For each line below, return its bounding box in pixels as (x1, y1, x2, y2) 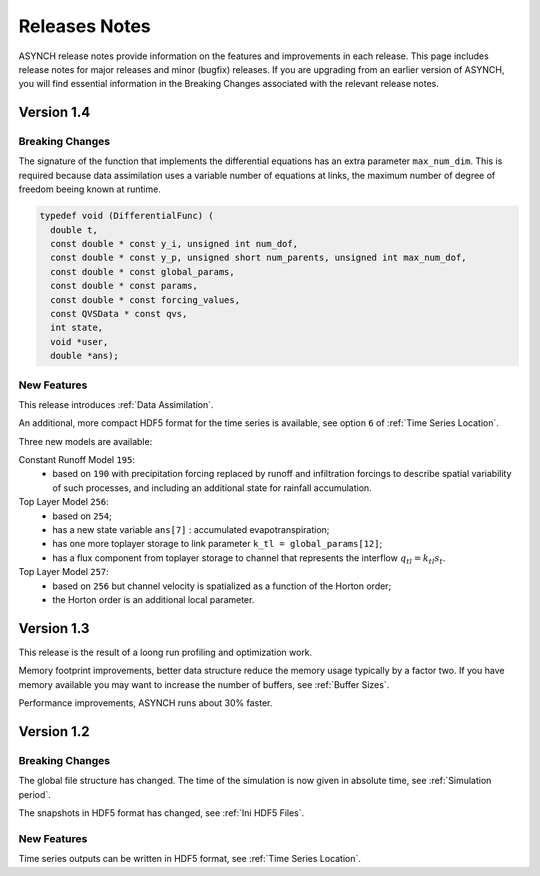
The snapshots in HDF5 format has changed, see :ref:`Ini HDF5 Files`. (18, 806, 305, 819)
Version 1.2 (18, 723, 90, 740)
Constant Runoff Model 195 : (18, 454, 135, 466)
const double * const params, (50, 280, 199, 292)
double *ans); (50, 350, 120, 362)
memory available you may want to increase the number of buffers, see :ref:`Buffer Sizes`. (18, 678, 390, 690)
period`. (18, 788, 52, 800)
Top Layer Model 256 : (18, 496, 109, 508)
